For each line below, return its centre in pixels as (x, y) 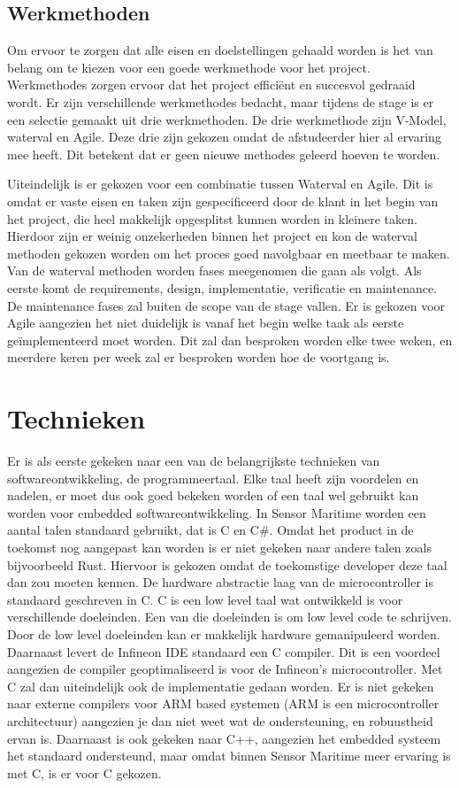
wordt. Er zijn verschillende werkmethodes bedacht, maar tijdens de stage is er (221, 101)
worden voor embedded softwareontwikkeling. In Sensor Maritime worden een (217, 512)
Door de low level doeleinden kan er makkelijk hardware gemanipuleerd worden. (224, 633)
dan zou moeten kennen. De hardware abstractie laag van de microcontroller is (221, 582)
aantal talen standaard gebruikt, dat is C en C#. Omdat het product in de (210, 530)
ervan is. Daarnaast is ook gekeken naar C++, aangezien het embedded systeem (224, 738)
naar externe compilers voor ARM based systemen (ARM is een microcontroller (223, 703)
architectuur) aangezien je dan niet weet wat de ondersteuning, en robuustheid (220, 720)
